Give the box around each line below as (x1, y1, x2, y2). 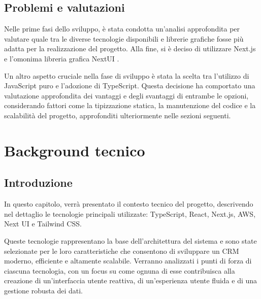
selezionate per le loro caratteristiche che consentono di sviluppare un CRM (4, 245, 239, 256)
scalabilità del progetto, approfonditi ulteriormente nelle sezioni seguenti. (4, 110, 231, 120)
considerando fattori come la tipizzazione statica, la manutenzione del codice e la (4, 100, 256, 111)
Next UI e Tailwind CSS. (4, 218, 82, 229)
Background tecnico (4, 140, 145, 160)
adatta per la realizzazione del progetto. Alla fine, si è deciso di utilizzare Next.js (4, 43, 256, 54)
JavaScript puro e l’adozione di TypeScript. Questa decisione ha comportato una (4, 80, 255, 91)
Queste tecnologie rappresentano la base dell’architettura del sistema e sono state (4, 235, 257, 246)
